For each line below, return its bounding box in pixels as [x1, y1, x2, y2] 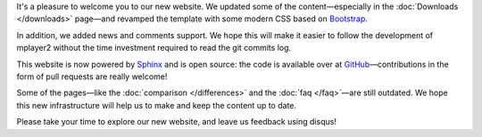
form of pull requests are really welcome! [16, 71, 168, 82]
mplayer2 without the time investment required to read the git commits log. [16, 43, 292, 53]
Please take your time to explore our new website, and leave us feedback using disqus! [16, 117, 337, 127]
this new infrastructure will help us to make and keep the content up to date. [16, 100, 297, 110]
